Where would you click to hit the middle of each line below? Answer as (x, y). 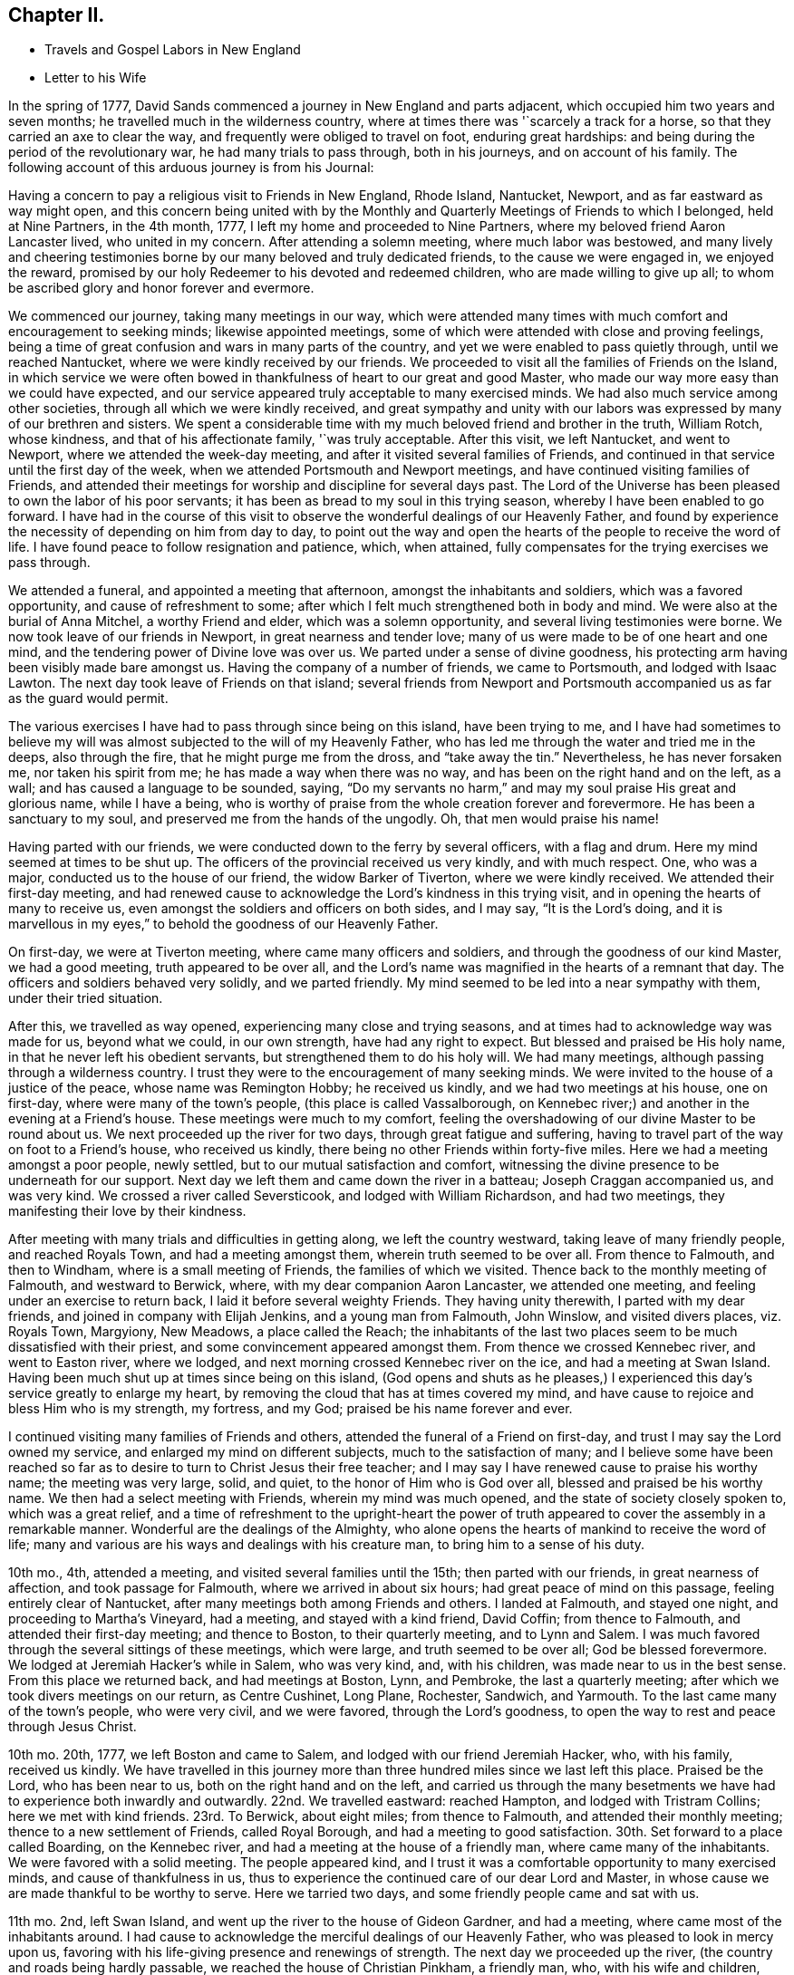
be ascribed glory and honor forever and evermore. (161, 288)
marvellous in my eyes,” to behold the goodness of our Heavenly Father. (223, 924)
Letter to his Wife (96, 78)
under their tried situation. (86, 998)
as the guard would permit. (88, 698)
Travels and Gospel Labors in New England (173, 50)
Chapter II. (57, 15)
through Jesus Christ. (73, 1727)
